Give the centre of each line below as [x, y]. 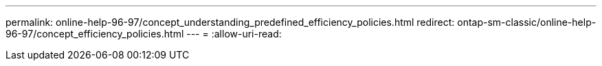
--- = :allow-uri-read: [234, 34]
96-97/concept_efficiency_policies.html [95, 34]
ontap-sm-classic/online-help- [527, 22]
